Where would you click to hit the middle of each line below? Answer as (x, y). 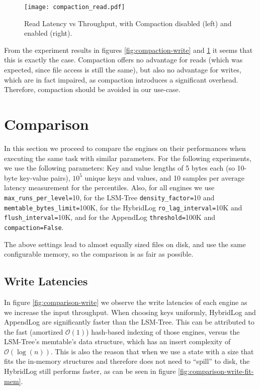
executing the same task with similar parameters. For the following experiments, (128, 158)
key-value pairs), (45, 177)
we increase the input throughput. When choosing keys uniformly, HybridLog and (130, 312)
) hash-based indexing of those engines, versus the (163, 331)
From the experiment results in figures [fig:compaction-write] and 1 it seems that (128, 50)
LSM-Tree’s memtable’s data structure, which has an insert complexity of (117, 341)
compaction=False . (34, 227)
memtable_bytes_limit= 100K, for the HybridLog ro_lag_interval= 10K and (123, 207)
